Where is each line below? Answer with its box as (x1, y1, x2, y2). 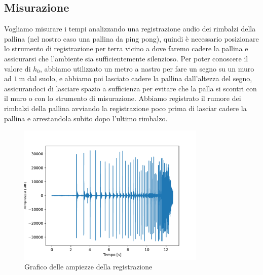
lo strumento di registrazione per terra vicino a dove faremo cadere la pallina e (4, 43, 248, 54)
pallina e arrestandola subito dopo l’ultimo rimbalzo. (4, 113, 168, 123)
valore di (4, 63, 31, 74)
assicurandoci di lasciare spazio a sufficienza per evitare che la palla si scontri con (4, 83, 257, 93)
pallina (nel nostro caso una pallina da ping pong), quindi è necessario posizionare (4, 33, 259, 44)
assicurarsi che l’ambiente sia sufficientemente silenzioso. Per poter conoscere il (4, 53, 248, 63)
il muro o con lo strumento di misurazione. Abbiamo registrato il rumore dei (4, 93, 241, 104)
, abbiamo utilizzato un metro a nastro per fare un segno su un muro (40, 63, 254, 74)
